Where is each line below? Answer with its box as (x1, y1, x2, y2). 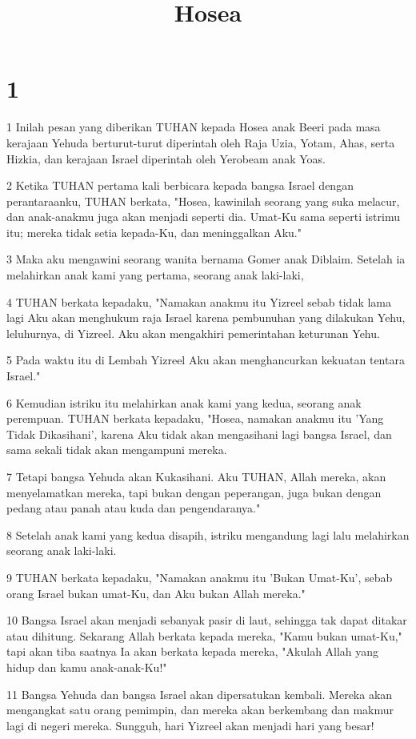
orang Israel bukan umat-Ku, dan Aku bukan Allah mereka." (6, 584, 306, 601)
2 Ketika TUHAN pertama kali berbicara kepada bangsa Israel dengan (6, 177, 354, 194)
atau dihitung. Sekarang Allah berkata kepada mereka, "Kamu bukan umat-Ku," (6, 627, 402, 644)
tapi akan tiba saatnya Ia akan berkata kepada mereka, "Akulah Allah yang (6, 643, 379, 660)
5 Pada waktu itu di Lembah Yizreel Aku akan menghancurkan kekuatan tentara (6, 351, 405, 368)
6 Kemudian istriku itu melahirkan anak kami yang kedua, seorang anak (6, 394, 362, 411)
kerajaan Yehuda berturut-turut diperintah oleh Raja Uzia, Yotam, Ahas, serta (6, 134, 395, 151)
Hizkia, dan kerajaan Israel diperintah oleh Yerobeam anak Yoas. (6, 150, 326, 167)
